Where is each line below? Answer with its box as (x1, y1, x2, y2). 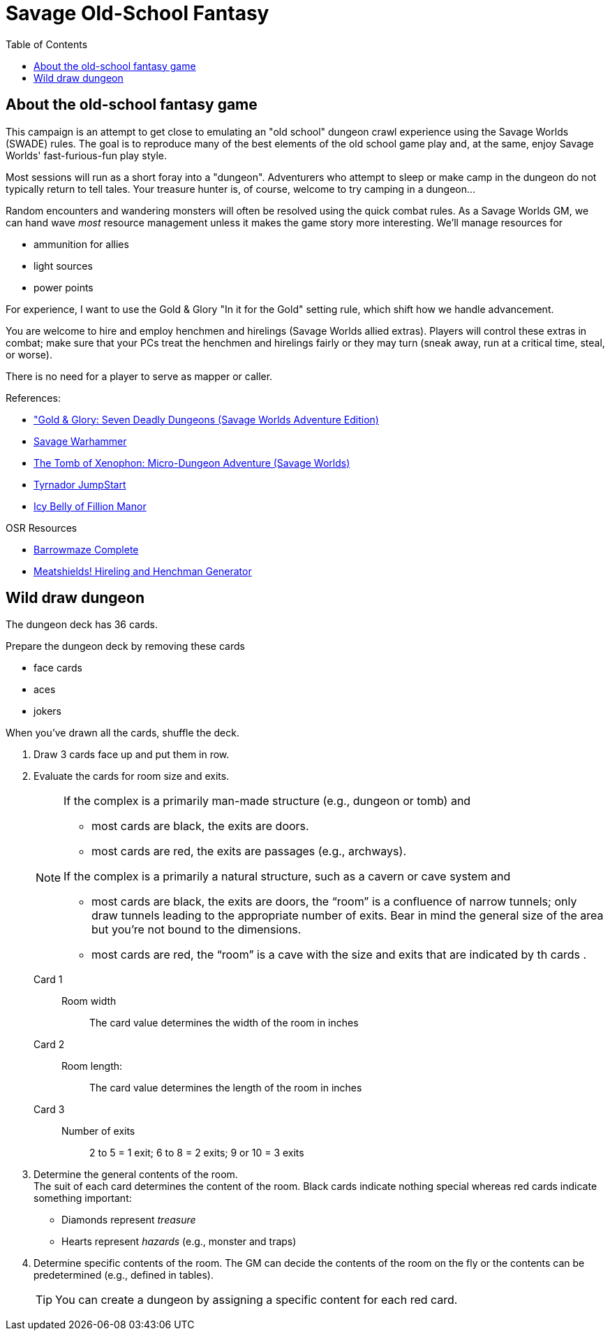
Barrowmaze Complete (34, 543, 139, 556)
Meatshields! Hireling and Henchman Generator (34, 565, 252, 577)
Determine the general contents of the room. (34, 1168, 238, 1181)
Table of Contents (6, 38, 88, 50)
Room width (61, 995, 117, 1008)
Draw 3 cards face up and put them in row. (34, 748, 230, 761)
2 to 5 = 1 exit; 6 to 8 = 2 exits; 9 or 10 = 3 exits (89, 1147, 304, 1159)
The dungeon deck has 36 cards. (6, 618, 158, 631)
